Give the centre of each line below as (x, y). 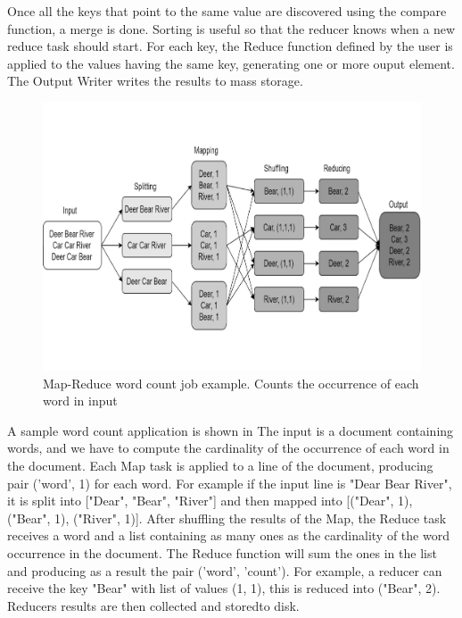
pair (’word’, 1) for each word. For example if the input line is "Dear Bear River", (230, 483)
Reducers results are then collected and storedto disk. (153, 605)
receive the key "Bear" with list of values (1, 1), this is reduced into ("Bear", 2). (224, 588)
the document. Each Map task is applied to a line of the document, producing (220, 465)
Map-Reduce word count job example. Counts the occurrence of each (231, 383)
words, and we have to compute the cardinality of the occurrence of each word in (228, 448)
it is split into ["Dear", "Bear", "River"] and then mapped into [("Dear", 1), (210, 501)
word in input (80, 401)
